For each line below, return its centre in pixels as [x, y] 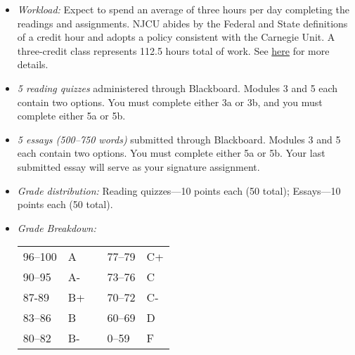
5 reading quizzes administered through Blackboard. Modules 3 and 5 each [177, 88]
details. [33, 64]
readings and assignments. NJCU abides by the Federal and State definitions [182, 23]
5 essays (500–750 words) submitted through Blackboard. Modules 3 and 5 [179, 139]
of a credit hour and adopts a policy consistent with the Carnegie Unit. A [176, 37]
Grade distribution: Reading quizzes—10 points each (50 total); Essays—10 [179, 190]
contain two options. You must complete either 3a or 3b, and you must [170, 102]
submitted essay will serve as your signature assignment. [138, 166]
